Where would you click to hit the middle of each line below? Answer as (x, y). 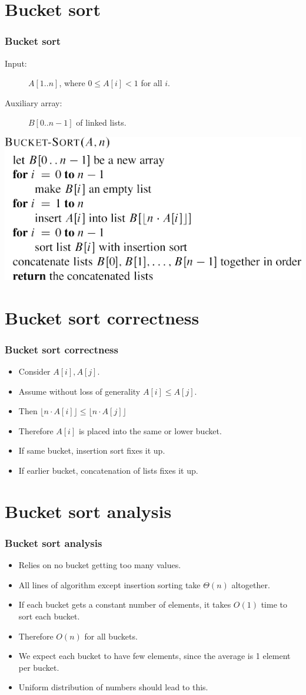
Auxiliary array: (34, 102)
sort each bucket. (49, 616)
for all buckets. (111, 636)
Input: (16, 63)
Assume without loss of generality (79, 391)
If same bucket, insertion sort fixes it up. (92, 450)
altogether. (251, 584)
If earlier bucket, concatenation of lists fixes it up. (108, 471)
